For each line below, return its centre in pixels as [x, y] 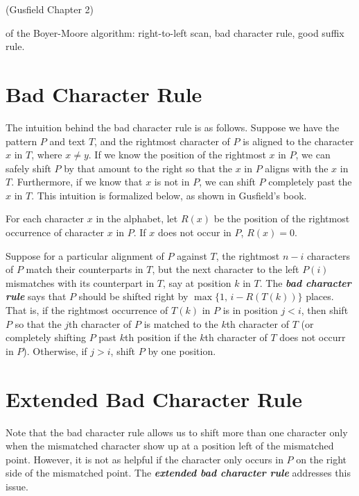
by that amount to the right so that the [148, 168]
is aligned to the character [298, 141]
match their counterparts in [85, 269]
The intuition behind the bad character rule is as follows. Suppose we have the [173, 127]
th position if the [161, 337]
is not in [172, 182]
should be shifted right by [133, 296]
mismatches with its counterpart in [80, 282]
